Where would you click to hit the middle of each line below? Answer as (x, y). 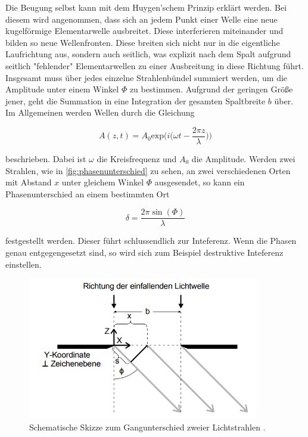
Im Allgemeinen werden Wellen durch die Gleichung (100, 112)
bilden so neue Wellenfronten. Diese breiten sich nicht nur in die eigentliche (143, 42)
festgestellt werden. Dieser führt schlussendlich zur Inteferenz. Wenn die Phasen (151, 241)
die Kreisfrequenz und (137, 159)
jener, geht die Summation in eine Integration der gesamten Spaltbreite (136, 100)
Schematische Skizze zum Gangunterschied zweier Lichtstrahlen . (147, 427)
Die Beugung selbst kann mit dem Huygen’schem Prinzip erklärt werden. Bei (146, 7)
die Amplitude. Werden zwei (243, 159)
